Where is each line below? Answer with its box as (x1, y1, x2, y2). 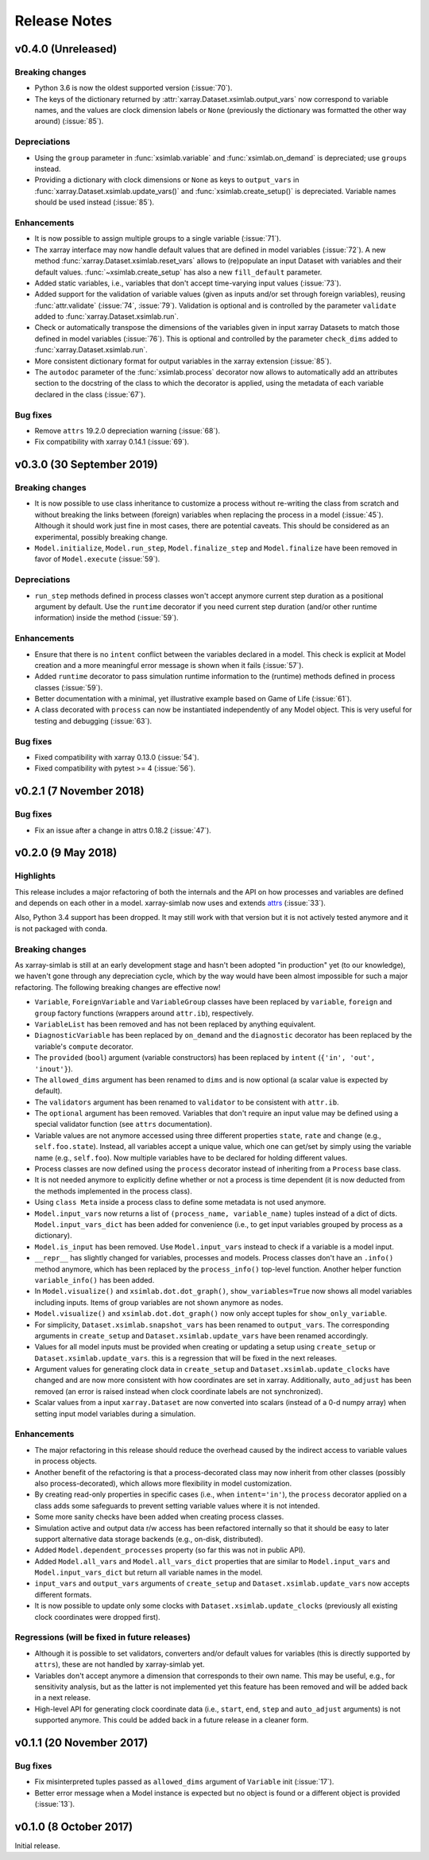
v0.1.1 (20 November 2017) (14, 1736, 149, 1749)
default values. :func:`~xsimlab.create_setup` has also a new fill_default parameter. (34, 267, 323, 277)
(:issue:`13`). (34, 1800, 75, 1809)
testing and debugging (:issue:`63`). (34, 716, 153, 725)
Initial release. (14, 1841, 60, 1850)
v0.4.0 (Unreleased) (14, 42, 118, 56)
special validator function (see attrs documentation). (34, 1120, 213, 1129)
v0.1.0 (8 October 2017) (14, 1819, 133, 1833)
